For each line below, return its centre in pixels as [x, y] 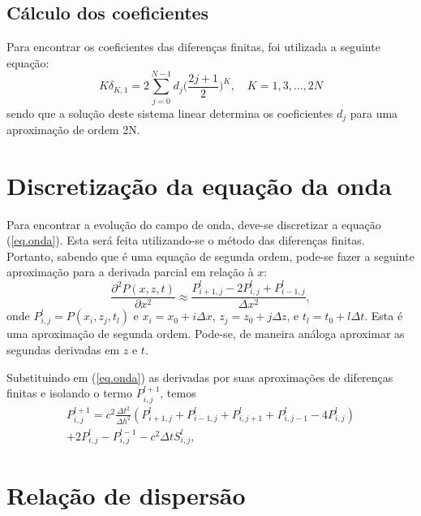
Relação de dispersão [126, 494]
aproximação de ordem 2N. [73, 129]
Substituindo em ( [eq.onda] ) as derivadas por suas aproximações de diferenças [200, 377]
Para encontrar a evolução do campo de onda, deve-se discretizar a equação [194, 224]
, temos [178, 393]
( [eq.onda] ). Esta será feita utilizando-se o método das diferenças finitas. [186, 240]
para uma [374, 113]
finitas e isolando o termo [69, 393]
